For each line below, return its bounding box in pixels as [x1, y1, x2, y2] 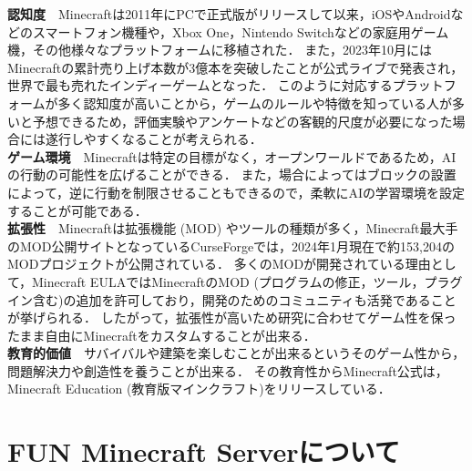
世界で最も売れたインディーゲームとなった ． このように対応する [7, 76, 393, 95]
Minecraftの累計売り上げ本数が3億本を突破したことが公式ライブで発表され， [7, 57, 464, 77]
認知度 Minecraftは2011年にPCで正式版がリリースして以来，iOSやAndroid [7, 5, 451, 23]
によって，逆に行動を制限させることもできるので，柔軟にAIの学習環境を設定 [7, 182, 466, 201]
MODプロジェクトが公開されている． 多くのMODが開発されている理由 [7, 254, 431, 273]
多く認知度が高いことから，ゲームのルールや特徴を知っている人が [57, 93, 453, 112]
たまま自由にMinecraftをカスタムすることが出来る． [7, 325, 316, 344]
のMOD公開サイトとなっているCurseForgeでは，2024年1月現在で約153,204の [7, 236, 455, 255]
